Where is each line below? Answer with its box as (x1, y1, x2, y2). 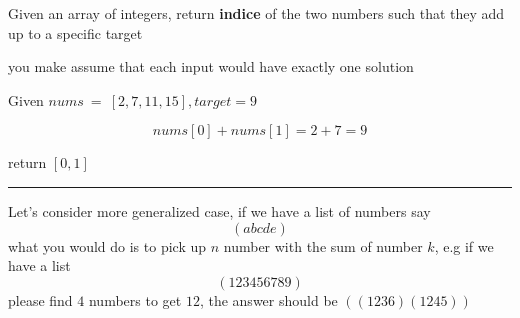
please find (8, 289, 73, 310)
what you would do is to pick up (8, 235, 207, 256)
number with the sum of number (223, 235, 423, 256)
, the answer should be (199, 289, 338, 310)
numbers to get (88, 289, 182, 310)
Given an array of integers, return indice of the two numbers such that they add (8, 3, 505, 23)
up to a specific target (8, 22, 143, 43)
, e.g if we (434, 235, 494, 256)
